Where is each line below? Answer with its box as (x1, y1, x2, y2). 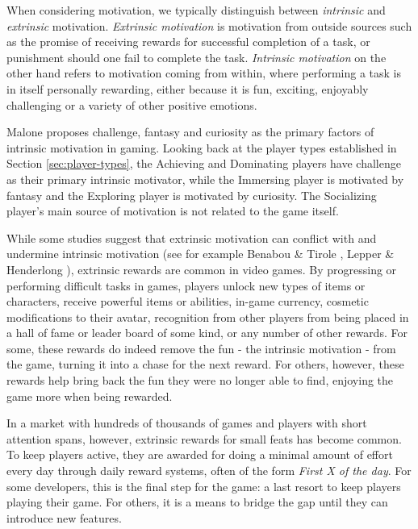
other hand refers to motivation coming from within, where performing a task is (6, 65, 401, 81)
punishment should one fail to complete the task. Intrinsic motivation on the (6, 48, 387, 65)
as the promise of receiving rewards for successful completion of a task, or (6, 33, 370, 50)
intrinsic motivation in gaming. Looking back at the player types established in (6, 139, 397, 156)
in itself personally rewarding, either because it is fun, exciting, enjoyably (6, 80, 369, 97)
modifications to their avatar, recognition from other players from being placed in (6, 308, 409, 325)
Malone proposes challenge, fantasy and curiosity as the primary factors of (6, 123, 374, 140)
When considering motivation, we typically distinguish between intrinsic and (6, 2, 386, 18)
